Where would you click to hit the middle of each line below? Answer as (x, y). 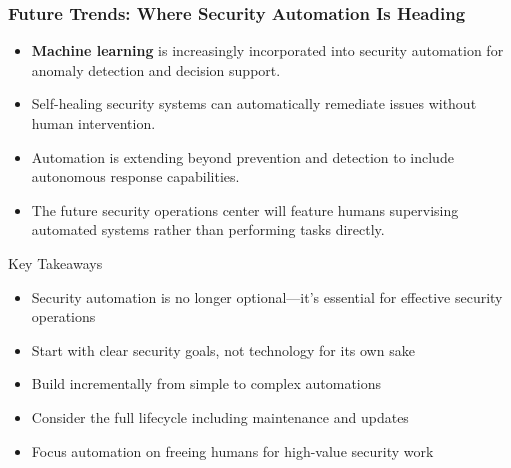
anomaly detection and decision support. (156, 69)
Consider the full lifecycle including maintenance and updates (220, 416)
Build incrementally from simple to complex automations (206, 383)
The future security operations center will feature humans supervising (245, 209)
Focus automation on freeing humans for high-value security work (232, 450)
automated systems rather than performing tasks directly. (208, 229)
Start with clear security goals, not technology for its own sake (223, 349)
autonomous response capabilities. (135, 176)
